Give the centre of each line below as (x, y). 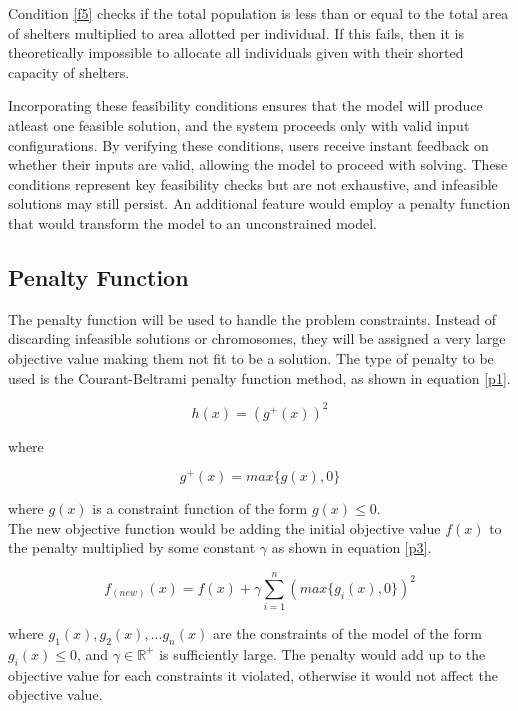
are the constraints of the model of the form (347, 633)
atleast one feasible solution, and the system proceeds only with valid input (239, 124)
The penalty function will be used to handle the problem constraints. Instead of (252, 318)
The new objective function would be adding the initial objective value (224, 527)
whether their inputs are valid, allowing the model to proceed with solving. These (258, 164)
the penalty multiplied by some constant (132, 547)
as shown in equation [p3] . (351, 547)
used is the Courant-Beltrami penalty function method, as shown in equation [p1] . (259, 377)
